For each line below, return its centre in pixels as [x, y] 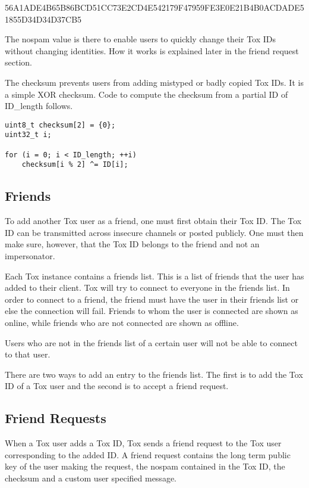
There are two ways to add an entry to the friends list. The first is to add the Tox [154, 374]
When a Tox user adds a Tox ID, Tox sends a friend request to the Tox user [143, 443]
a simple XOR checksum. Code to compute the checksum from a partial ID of [146, 94]
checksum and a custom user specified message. [91, 478]
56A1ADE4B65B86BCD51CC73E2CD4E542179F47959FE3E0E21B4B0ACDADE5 [154, 7]
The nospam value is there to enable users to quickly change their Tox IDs [141, 39]
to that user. [28, 354]
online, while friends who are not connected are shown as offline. [122, 322]
